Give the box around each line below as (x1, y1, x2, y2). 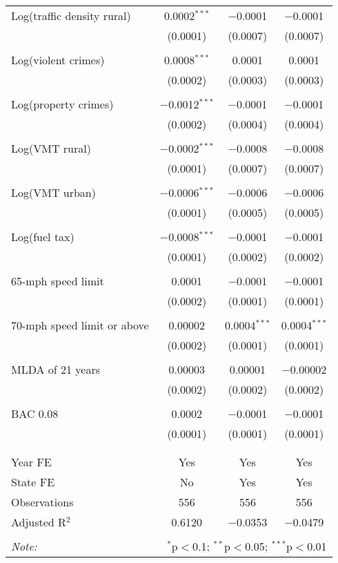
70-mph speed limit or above (11, 317, 149, 333)
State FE (11, 474, 55, 490)
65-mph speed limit (11, 273, 104, 289)
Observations (11, 494, 74, 510)
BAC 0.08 (11, 405, 59, 421)
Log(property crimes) (11, 96, 114, 112)
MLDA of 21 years (11, 361, 101, 377)
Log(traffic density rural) (11, 8, 131, 23)
